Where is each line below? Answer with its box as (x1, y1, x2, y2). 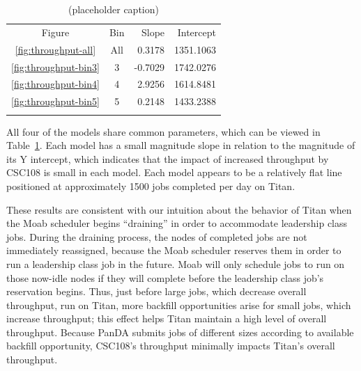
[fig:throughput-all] (15, 42, 96, 56)
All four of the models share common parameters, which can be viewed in (6, 124, 321, 139)
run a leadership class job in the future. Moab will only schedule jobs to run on (6, 256, 345, 271)
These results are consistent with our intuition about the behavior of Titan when (6, 202, 352, 216)
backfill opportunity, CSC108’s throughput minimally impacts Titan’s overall (6, 338, 335, 353)
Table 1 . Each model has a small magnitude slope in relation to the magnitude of (6, 138, 355, 152)
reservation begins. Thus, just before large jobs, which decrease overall (6, 284, 307, 299)
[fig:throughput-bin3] (11, 59, 100, 74)
